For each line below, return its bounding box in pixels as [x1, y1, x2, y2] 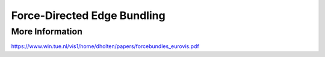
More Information [11, 26, 82, 37]
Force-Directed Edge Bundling [11, 9, 166, 22]
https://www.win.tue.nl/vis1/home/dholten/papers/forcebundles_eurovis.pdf [11, 43, 200, 50]
